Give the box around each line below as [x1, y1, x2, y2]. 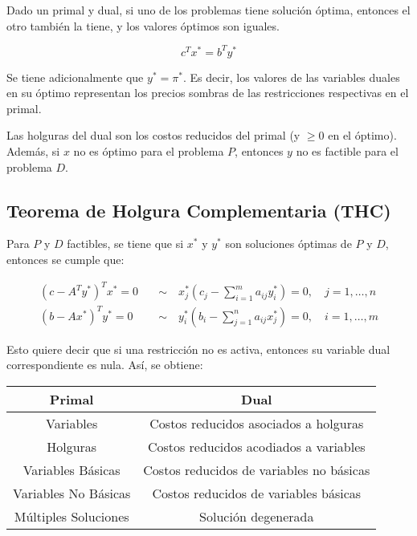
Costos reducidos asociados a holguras [149, 413, 364, 432]
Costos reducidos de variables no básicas [143, 460, 370, 479]
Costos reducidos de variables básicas [152, 483, 362, 502]
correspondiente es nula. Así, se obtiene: [6, 356, 203, 373]
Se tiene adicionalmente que [6, 68, 144, 85]
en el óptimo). [328, 127, 397, 144]
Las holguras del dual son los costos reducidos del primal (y [6, 127, 300, 144]
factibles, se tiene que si [67, 235, 184, 252]
